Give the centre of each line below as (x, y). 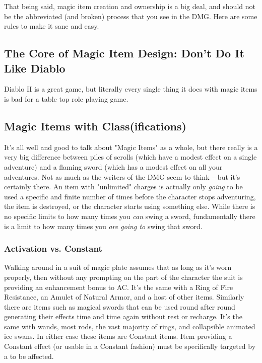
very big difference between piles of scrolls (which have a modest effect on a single (130, 157)
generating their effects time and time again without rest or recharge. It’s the (123, 316)
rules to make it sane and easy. (52, 26)
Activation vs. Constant (53, 248)
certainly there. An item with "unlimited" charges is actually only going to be (123, 187)
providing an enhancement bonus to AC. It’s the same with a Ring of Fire (119, 287)
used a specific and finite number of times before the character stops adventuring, (130, 196)
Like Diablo (35, 68)
